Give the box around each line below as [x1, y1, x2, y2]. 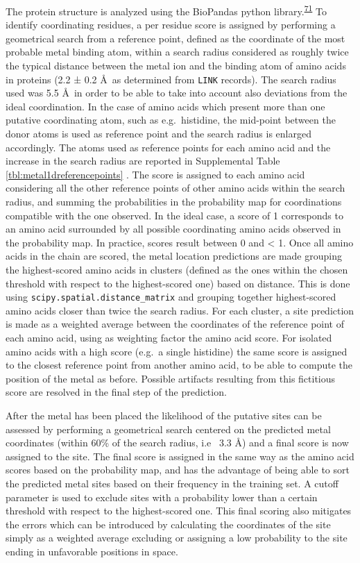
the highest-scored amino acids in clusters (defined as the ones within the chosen [6, 262, 348, 276]
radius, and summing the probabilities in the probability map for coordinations [6, 194, 342, 209]
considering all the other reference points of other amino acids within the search [6, 180, 345, 195]
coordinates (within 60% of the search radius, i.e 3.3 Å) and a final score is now [6, 435, 349, 450]
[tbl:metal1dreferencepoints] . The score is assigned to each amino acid [6, 167, 305, 181]
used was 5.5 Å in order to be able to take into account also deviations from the [6, 85, 348, 100]
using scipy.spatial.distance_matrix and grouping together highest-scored [6, 289, 336, 304]
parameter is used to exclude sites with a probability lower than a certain [6, 489, 318, 504]
